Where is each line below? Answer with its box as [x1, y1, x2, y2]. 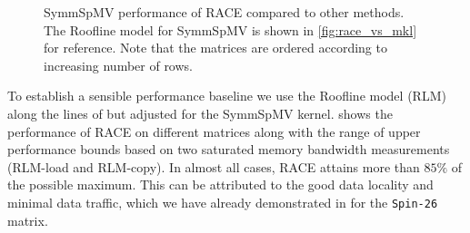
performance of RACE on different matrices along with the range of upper [7, 121, 421, 141]
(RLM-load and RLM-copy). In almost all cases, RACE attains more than [7, 157, 420, 176]
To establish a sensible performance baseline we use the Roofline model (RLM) [7, 86, 446, 105]
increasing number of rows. [44, 55, 193, 74]
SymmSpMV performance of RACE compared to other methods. [44, 3, 405, 21]
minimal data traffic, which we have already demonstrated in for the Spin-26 [7, 192, 438, 211]
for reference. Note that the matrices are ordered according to [44, 38, 387, 57]
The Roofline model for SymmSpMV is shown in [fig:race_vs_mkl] [44, 20, 417, 39]
